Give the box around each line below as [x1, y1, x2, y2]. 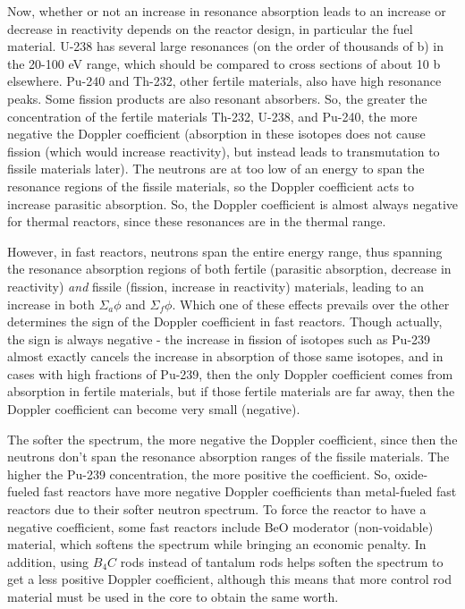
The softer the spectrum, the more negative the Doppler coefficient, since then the [7, 429, 458, 448]
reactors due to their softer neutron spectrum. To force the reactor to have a [7, 500, 427, 519]
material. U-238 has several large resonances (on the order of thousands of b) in [7, 37, 444, 55]
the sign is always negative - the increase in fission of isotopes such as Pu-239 [7, 329, 431, 348]
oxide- [394, 464, 428, 483]
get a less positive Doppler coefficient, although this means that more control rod [7, 570, 452, 588]
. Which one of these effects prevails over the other [172, 294, 450, 313]
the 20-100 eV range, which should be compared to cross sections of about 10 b [7, 54, 441, 72]
